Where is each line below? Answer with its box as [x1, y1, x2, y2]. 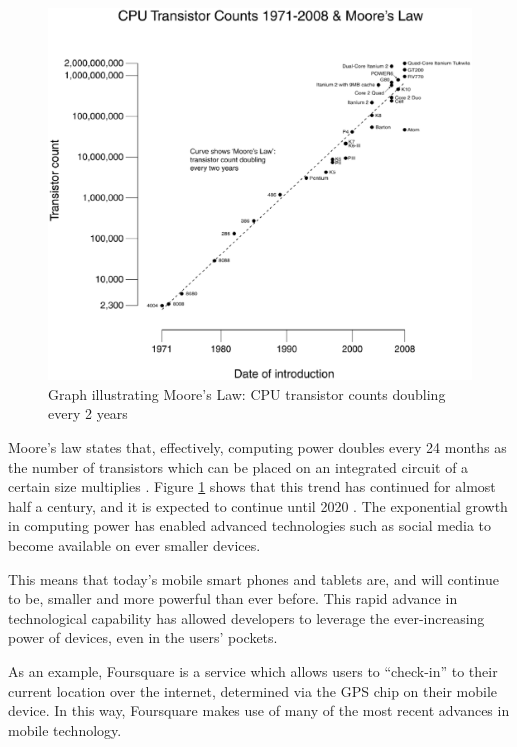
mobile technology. [8, 719, 122, 740]
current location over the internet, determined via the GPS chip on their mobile [8, 680, 497, 701]
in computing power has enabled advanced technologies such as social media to [8, 515, 491, 536]
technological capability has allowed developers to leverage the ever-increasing [8, 607, 485, 628]
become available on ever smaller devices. [8, 534, 261, 555]
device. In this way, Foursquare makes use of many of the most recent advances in [8, 700, 510, 721]
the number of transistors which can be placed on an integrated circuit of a [8, 456, 469, 477]
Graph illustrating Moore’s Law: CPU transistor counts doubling [48, 383, 446, 404]
